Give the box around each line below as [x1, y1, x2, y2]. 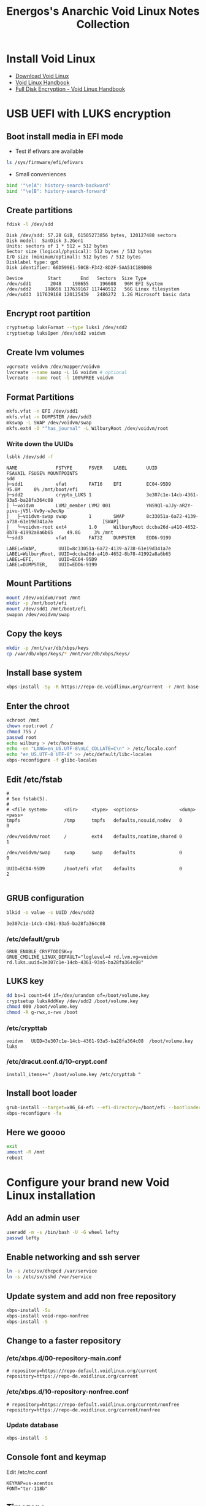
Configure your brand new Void [6, 1176, 170, 1189]
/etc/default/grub [6, 935, 60, 943]
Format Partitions [6, 392, 75, 402]
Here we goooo [6, 1127, 66, 1137]
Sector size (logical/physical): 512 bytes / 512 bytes [6, 249, 152, 255]
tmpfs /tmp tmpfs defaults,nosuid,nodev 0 [6, 817, 183, 824]
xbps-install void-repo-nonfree [6, 1313, 89, 1319]
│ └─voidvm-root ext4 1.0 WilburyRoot [6, 524, 144, 530]
